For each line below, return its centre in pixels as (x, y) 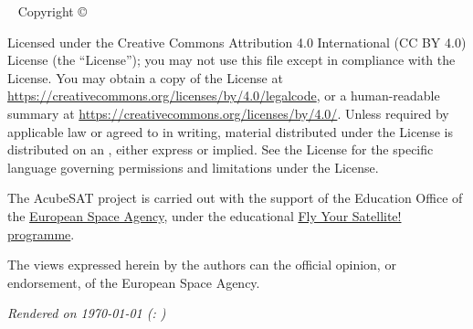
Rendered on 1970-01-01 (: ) (87, 313)
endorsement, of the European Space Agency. (134, 282)
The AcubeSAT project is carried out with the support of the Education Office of (235, 198)
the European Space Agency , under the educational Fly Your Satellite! (205, 215)
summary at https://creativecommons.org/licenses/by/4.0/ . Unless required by (228, 113)
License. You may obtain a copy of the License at (145, 77)
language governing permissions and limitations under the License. (193, 167)
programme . (41, 233)
